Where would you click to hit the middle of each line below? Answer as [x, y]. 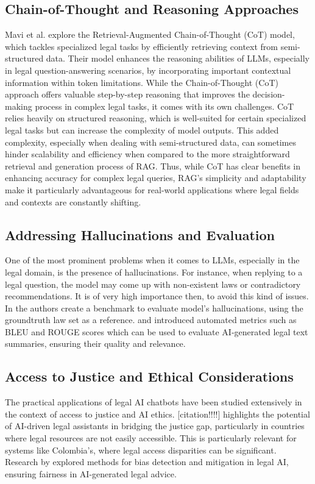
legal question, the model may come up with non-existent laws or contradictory [153, 284]
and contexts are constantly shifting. [73, 201]
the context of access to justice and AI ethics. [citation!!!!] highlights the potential [157, 414]
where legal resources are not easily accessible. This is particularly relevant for [151, 438]
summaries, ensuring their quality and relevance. [95, 343]
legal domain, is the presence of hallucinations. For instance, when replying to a [154, 272]
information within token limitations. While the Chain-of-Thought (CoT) [142, 82]
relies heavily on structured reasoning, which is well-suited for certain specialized [156, 118]
